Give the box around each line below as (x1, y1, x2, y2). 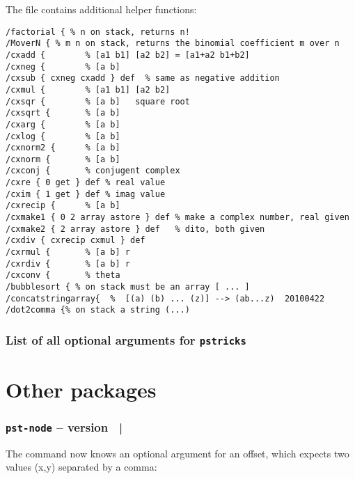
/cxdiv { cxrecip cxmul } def (6, 235, 145, 246)
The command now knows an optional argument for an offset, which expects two (6, 446, 349, 460)
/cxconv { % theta (6, 270, 120, 281)
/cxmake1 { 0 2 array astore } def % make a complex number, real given (6, 212, 349, 223)
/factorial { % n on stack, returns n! (6, 26, 190, 37)
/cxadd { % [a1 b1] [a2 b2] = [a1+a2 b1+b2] (6, 49, 250, 60)
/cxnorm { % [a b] (6, 154, 120, 164)
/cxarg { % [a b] (6, 119, 120, 129)
